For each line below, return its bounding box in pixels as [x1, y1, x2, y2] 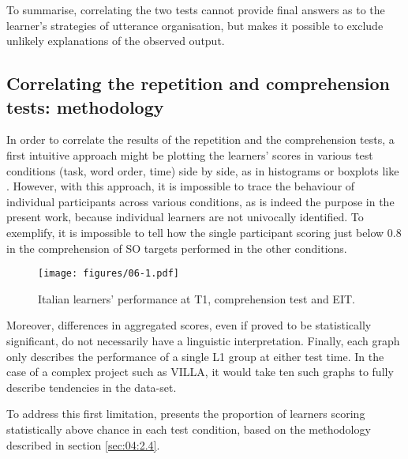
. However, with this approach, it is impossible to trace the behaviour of [6, 178, 355, 194]
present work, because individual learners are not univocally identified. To [6, 209, 364, 225]
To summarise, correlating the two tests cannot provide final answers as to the [6, 2, 385, 17]
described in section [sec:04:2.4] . [6, 436, 160, 453]
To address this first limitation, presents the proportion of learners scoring [6, 405, 365, 422]
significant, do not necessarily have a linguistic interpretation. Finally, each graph [6, 332, 400, 348]
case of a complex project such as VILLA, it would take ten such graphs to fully [6, 363, 394, 380]
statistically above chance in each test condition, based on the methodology [6, 420, 371, 437]
